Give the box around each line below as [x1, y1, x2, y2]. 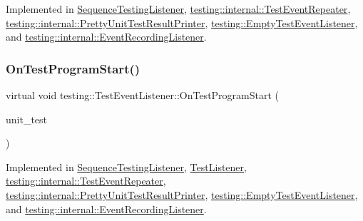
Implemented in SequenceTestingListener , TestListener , [6, 159, 247, 174]
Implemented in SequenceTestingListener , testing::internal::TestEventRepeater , [6, 1, 351, 16]
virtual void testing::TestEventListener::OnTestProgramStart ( [6, 88, 280, 102]
